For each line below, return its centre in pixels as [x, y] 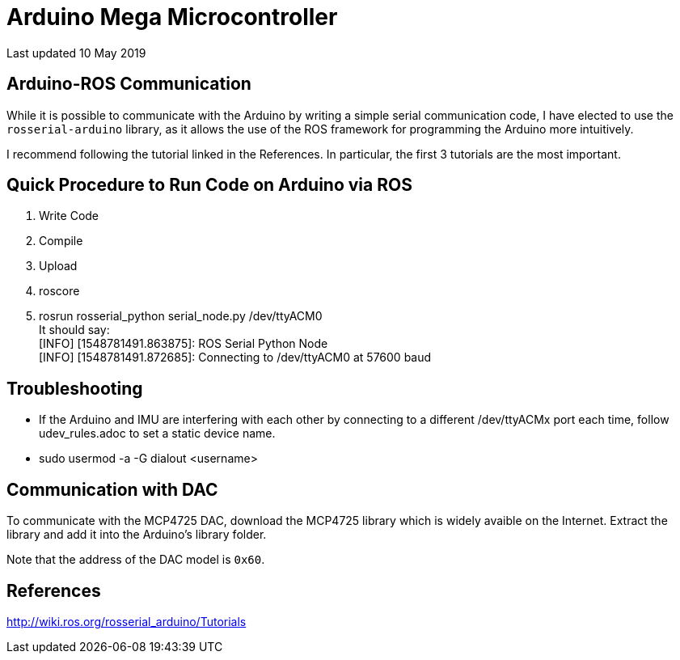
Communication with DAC [112, 489]
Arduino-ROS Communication [129, 84]
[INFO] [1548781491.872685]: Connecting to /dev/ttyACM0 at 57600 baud [235, 357]
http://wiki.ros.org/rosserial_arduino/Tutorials [127, 621]
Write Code [69, 216]
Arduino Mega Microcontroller [172, 17]
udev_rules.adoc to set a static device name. [157, 434]
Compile [61, 241]
